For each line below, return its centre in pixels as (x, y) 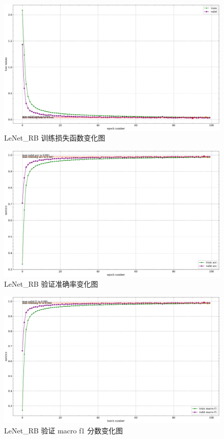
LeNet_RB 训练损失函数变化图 (55, 138)
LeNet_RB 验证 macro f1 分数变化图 (64, 430)
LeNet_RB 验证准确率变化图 (51, 284)
